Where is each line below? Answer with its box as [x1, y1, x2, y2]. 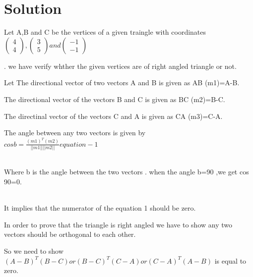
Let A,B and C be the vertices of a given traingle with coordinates [4, 27, 206, 37]
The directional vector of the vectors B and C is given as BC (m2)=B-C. [4, 94, 225, 104]
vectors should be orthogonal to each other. [4, 229, 136, 239]
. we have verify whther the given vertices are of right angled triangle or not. [4, 60, 237, 71]
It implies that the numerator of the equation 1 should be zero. [4, 203, 196, 213]
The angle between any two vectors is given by [4, 127, 146, 138]
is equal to [214, 255, 247, 266]
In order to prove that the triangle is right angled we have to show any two [4, 219, 232, 229]
